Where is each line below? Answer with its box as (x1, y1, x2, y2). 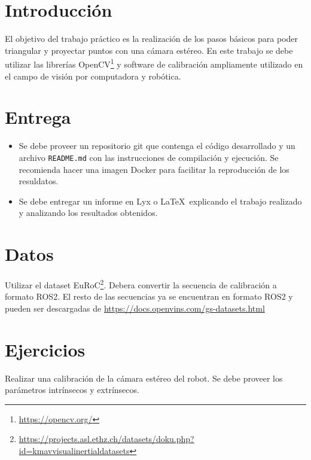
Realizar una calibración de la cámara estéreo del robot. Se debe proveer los (5, 371, 283, 384)
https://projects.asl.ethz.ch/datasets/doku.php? (19, 432, 194, 445)
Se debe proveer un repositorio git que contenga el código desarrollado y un (19, 139, 295, 152)
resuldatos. (19, 175, 59, 187)
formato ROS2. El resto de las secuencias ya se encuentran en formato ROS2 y (5, 290, 293, 303)
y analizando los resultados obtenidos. (19, 206, 158, 219)
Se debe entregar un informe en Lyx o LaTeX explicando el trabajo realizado (19, 194, 302, 207)
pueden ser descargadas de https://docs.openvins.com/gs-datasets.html (5, 301, 265, 314)
